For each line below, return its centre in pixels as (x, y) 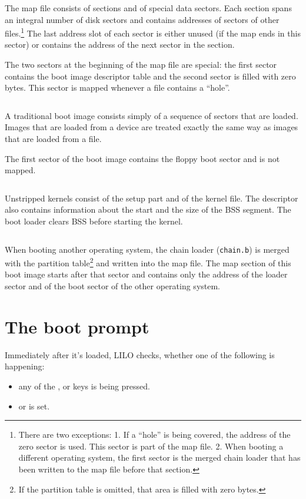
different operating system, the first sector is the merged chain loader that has (159, 457)
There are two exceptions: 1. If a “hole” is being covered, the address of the (154, 434)
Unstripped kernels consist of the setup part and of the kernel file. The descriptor (152, 198)
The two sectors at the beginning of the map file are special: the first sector (141, 65)
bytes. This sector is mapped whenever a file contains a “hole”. (117, 87)
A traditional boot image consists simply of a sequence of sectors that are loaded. (152, 115)
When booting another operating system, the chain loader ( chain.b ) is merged (147, 249)
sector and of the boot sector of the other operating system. (113, 286)
